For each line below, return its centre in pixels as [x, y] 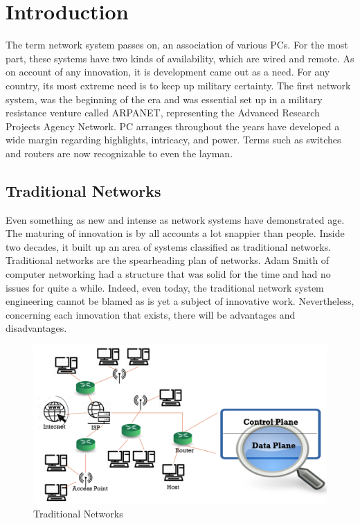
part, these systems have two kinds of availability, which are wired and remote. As [180, 58]
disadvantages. [36, 328]
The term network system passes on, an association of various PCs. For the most [177, 45]
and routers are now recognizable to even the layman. [119, 153]
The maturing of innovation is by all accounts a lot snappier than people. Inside [175, 233]
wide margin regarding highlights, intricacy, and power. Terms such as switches [173, 140]
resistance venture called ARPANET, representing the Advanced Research [163, 113]
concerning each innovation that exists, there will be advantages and [151, 314]
